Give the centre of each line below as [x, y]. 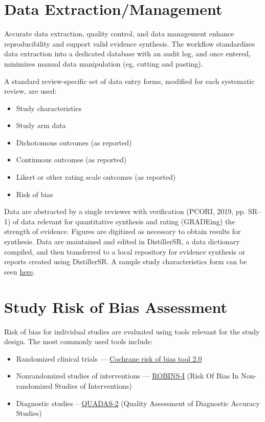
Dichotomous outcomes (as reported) [74, 142]
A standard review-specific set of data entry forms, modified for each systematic [129, 81]
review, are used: [30, 91]
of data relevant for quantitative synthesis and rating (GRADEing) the [124, 221]
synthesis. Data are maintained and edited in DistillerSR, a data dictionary [122, 241]
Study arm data [41, 125]
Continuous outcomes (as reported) [71, 160]
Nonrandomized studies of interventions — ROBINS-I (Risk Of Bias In [127, 376]
